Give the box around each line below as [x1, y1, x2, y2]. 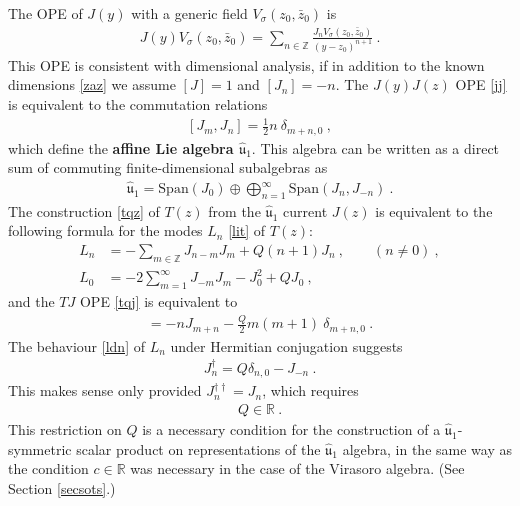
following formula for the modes [8, 220, 203, 241]
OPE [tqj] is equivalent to [79, 291, 238, 312]
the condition [8, 458, 89, 479]
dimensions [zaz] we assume [8, 74, 176, 95]
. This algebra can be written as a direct [251, 137, 500, 158]
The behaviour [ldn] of [8, 335, 145, 356]
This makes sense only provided [8, 380, 202, 401]
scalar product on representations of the [76, 438, 321, 459]
